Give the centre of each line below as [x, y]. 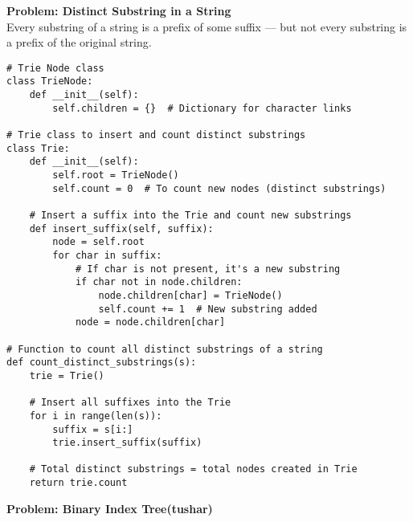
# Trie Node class [55, 68]
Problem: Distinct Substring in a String [119, 10]
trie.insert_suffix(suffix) [127, 443]
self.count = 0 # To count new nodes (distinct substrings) [219, 188]
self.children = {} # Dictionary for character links [202, 108]
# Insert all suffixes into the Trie [130, 403]
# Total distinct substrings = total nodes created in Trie [193, 469]
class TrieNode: [50, 82]
